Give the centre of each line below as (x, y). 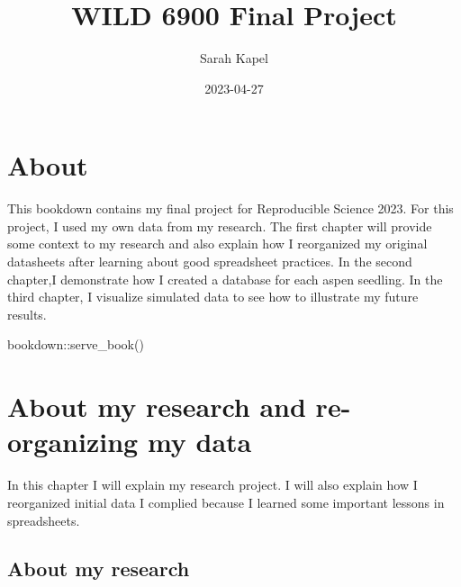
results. (27, 314)
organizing (73, 442)
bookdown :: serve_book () (76, 344)
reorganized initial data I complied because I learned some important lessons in (226, 502)
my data (199, 442)
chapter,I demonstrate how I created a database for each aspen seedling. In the (225, 279)
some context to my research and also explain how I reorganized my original (217, 244)
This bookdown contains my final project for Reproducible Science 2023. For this (230, 208)
